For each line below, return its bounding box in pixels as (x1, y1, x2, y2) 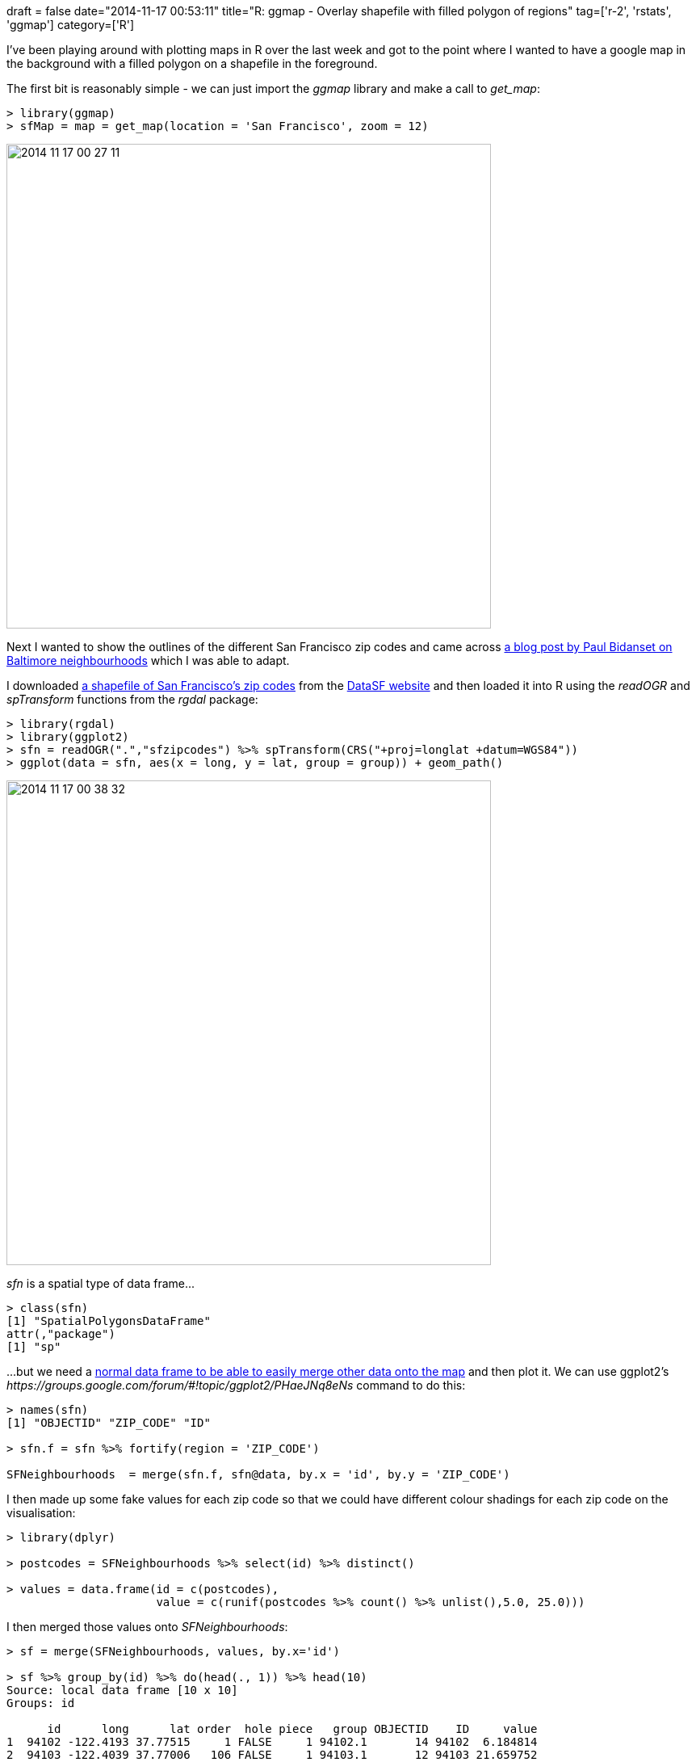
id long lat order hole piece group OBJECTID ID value (47, 1722, 538, 1735)
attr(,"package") (6, 1327, 115, 1340)
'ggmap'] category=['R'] (6, 18, 135, 32)
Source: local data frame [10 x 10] (6, 1684, 238, 1697)
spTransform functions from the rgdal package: (6, 692, 258, 706)
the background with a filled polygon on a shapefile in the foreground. (6, 57, 378, 70)
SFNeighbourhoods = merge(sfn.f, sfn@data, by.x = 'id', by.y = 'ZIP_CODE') (6, 1468, 510, 1481)
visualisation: (6, 1506, 76, 1520)
